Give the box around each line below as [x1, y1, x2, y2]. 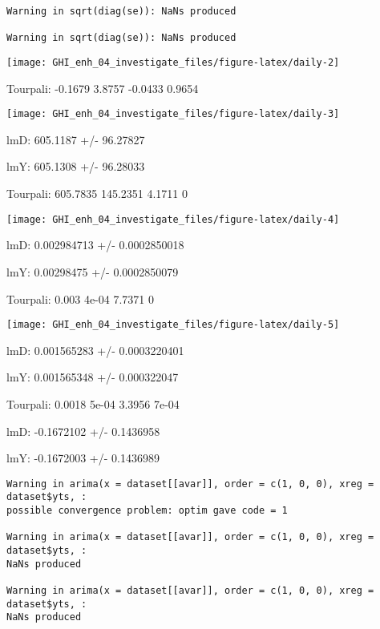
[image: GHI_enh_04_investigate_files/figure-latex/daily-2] [6, 56, 340, 68]
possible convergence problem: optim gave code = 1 [6, 505, 288, 517]
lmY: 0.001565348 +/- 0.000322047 [6, 369, 179, 385]
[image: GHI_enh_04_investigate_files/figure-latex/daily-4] [6, 213, 340, 225]
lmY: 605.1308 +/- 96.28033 [6, 158, 145, 175]
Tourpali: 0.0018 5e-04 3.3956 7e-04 [6, 395, 180, 412]
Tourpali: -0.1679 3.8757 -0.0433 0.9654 [6, 79, 199, 96]
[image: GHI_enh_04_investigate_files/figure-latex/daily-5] [6, 319, 340, 331]
